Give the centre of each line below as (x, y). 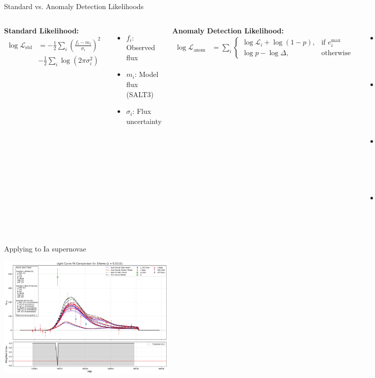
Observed (141, 47)
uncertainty (144, 121)
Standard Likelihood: (42, 30)
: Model (146, 74)
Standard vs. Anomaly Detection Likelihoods (74, 6)
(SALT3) (140, 94)
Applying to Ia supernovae (45, 249)
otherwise (336, 53)
